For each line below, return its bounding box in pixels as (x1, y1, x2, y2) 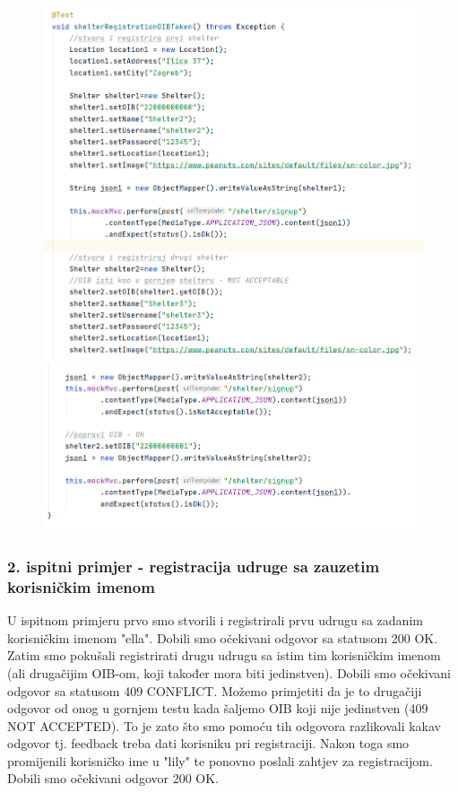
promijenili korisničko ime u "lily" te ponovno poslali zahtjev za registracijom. (7, 751, 433, 770)
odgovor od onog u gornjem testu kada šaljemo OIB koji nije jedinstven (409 (7, 699, 428, 718)
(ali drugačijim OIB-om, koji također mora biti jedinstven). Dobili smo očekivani (7, 663, 451, 682)
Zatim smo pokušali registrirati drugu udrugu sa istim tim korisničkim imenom (7, 646, 441, 665)
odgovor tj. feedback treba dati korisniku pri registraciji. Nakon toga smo (7, 734, 410, 753)
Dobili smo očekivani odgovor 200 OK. (7, 769, 219, 788)
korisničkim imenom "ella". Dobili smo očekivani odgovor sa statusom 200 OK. (7, 628, 438, 647)
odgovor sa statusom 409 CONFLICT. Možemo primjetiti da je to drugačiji (7, 681, 422, 700)
